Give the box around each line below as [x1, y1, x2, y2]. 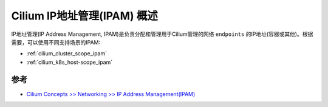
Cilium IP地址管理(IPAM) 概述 [11, 9, 158, 22]
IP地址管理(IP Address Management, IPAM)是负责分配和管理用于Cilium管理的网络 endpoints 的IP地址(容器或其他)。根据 [11, 30, 313, 38]
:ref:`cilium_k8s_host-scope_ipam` [26, 58, 113, 66]
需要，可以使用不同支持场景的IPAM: [11, 38, 101, 46]
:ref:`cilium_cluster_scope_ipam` [26, 50, 108, 57]
